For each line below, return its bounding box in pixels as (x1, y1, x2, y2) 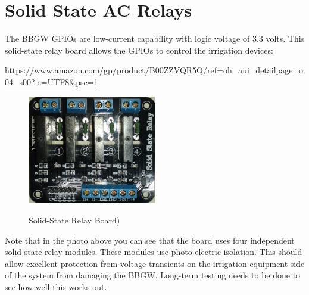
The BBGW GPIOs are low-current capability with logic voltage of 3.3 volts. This (5, 32, 305, 45)
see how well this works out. (5, 280, 107, 293)
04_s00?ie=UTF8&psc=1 (5, 75, 98, 88)
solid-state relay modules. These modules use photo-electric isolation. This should (5, 246, 302, 258)
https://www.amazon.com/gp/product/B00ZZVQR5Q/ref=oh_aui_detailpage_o (5, 64, 304, 76)
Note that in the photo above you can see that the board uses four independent (5, 234, 295, 246)
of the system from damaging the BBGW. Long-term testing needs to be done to (5, 269, 301, 281)
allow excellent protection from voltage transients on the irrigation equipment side (5, 257, 305, 269)
